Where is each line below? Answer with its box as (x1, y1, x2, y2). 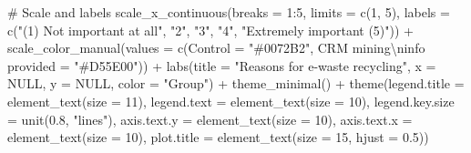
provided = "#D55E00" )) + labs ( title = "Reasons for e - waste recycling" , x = (7, 56, 436, 75)
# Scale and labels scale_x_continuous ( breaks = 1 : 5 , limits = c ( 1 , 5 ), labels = (7, 3, 450, 21)
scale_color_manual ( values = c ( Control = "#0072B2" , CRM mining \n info (7, 38, 425, 57)
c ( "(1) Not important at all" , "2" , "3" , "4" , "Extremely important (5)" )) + (7, 20, 414, 39)
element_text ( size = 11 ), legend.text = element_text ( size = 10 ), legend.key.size (7, 91, 455, 110)
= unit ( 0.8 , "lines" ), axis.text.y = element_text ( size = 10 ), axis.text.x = (7, 109, 413, 128)
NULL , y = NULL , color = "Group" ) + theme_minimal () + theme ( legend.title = (7, 74, 465, 93)
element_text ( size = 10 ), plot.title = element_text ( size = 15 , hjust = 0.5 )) (7, 127, 429, 147)
